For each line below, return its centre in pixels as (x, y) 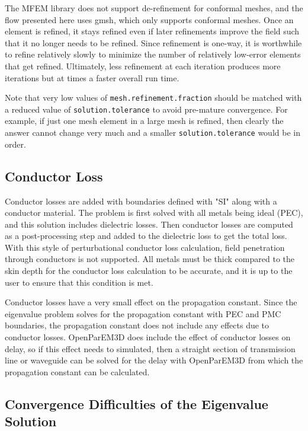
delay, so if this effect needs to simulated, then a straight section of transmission (150, 348)
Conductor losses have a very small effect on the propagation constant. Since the (151, 302)
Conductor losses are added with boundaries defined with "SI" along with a (141, 201)
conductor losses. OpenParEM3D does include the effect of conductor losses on (148, 337)
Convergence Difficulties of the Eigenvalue (137, 403)
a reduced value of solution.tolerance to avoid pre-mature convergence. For (146, 109)
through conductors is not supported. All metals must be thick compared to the (150, 259)
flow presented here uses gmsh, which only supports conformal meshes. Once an (149, 19)
